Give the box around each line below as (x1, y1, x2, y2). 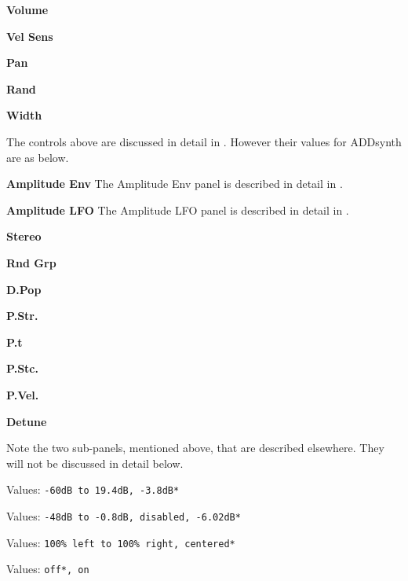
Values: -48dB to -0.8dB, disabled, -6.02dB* (6, 507, 241, 524)
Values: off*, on (6, 561, 89, 577)
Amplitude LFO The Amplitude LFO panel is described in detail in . (6, 201, 349, 218)
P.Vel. (6, 386, 39, 403)
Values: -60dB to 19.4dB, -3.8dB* (6, 481, 180, 498)
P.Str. (6, 307, 38, 324)
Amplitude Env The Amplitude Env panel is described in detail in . (6, 175, 343, 192)
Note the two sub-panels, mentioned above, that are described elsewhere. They (6, 439, 384, 456)
